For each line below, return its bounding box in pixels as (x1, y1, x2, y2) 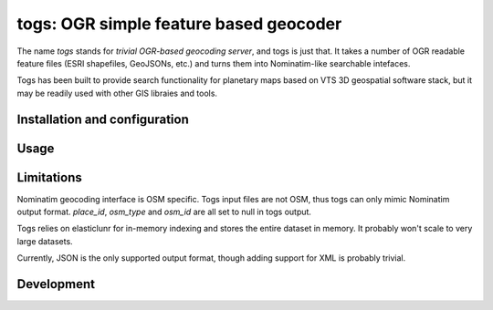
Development (16, 276, 96, 292)
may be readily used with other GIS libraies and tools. (16, 88, 218, 98)
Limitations (16, 170, 82, 185)
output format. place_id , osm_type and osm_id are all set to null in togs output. (16, 206, 312, 218)
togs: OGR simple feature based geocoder (16, 14, 342, 34)
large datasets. (16, 235, 73, 246)
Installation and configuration (16, 111, 189, 127)
